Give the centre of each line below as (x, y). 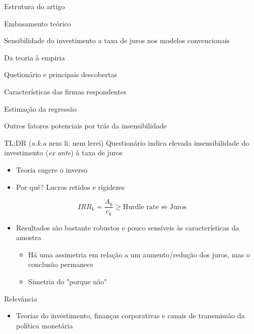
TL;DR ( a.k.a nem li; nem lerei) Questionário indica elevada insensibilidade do (127, 142)
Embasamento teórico (38, 23)
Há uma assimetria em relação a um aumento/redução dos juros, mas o (139, 254)
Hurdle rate (141, 207)
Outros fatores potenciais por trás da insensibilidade (85, 126)
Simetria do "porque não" (68, 281)
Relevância (21, 298)
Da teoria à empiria (35, 57)
